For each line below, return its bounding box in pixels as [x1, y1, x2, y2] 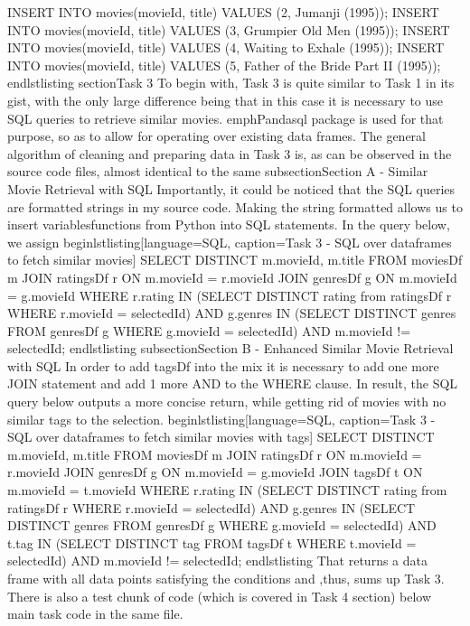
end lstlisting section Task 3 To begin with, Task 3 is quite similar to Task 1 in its [7, 73, 455, 92]
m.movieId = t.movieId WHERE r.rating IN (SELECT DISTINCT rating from [7, 481, 447, 500]
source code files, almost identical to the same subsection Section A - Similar [7, 162, 428, 181]
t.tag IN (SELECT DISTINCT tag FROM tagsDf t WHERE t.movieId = [7, 533, 417, 552]
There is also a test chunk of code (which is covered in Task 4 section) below [7, 586, 432, 605]
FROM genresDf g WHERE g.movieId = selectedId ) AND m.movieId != [7, 321, 411, 340]
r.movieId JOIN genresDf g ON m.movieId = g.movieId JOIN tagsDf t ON [7, 462, 423, 481]
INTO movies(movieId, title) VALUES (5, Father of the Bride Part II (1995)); [7, 55, 441, 74]
